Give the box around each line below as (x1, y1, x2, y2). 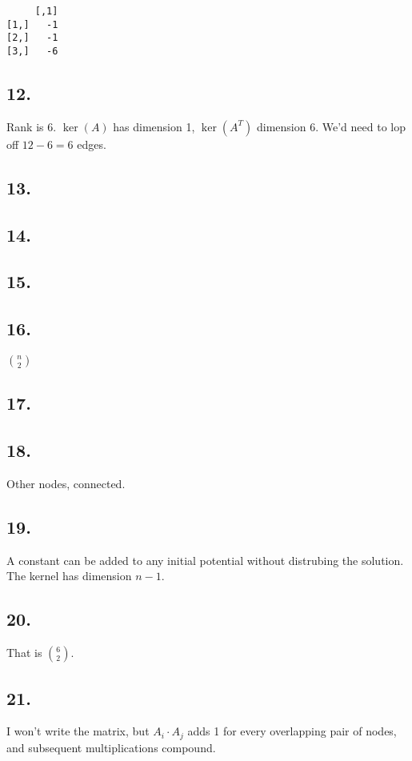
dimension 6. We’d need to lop (256, 118, 406, 134)
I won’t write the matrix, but (6, 723, 150, 739)
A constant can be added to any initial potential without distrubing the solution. (6, 551, 404, 568)
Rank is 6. (6, 118, 57, 134)
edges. (77, 135, 106, 152)
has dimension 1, (113, 118, 195, 134)
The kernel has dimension (6, 567, 132, 584)
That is (6, 644, 42, 661)
